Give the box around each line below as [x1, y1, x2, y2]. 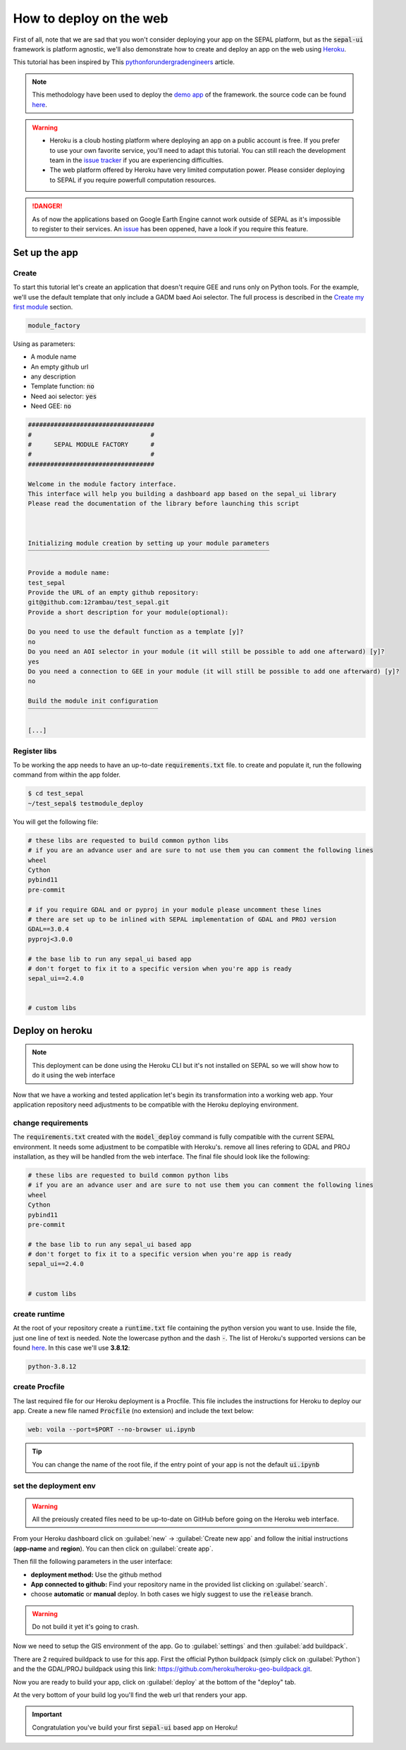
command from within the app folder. [13, 770, 121, 779]
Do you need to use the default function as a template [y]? [27, 628, 244, 636]
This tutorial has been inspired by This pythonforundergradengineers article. [13, 58, 235, 66]
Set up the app [13, 247, 79, 259]
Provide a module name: [27, 569, 111, 577]
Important [32, 1710, 63, 1719]
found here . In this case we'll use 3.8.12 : [13, 1343, 130, 1352]
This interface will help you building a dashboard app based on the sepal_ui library [27, 490, 337, 498]
